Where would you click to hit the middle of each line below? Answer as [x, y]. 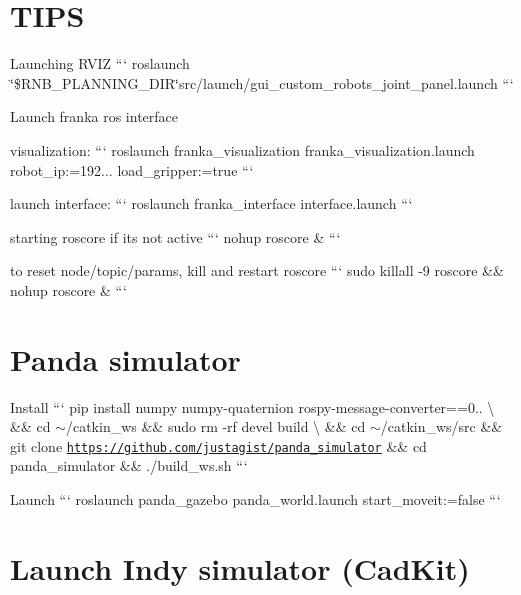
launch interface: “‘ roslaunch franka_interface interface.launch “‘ [211, 203]
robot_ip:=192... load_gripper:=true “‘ [132, 169]
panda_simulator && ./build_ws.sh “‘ [129, 465]
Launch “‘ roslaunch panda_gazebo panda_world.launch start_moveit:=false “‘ [255, 499]
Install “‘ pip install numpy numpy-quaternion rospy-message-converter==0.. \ [252, 406]
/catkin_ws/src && [441, 426]
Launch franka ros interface [94, 116]
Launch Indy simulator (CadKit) [240, 567]
